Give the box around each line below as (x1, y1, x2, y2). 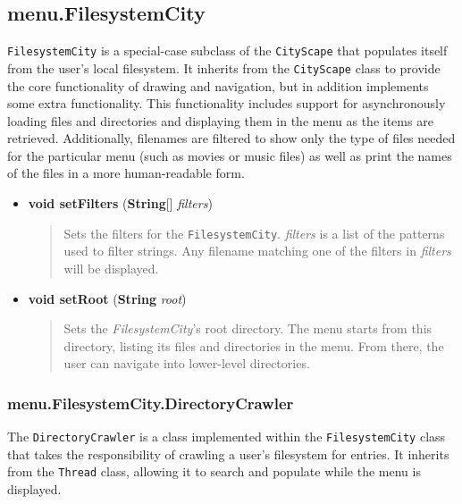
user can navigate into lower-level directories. (63, 354, 310, 373)
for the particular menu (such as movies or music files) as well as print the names (7, 146, 452, 164)
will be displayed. (63, 258, 159, 277)
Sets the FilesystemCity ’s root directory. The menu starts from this (63, 319, 433, 338)
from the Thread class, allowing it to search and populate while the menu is (7, 462, 421, 481)
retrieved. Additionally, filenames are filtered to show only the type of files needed (7, 129, 456, 147)
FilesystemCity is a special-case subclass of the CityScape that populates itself (7, 41, 448, 60)
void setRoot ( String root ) (28, 289, 187, 307)
